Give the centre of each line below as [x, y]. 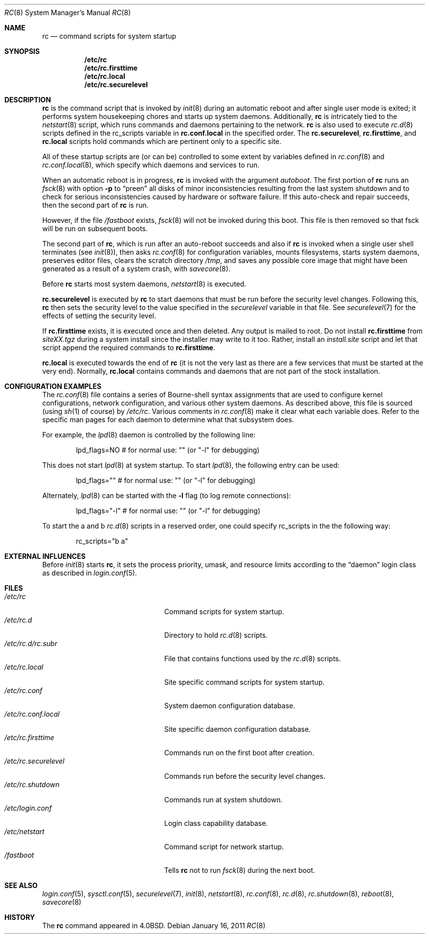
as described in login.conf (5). [90, 573]
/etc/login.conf [28, 808]
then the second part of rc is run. [95, 205]
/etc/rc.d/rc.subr [31, 643]
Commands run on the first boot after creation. [239, 753]
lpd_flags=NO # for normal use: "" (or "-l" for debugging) [168, 450]
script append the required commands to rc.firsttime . [129, 348]
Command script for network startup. [224, 847]
